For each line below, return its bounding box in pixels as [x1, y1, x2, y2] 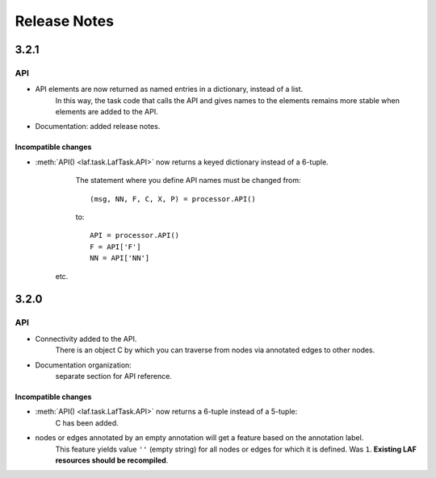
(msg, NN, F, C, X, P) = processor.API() [90, 194, 256, 203]
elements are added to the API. [55, 107, 158, 117]
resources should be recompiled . [55, 455, 169, 465]
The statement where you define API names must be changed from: [75, 176, 301, 185]
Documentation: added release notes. [35, 122, 161, 131]
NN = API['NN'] [90, 254, 150, 263]
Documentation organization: [35, 360, 132, 370]
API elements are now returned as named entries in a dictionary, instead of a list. [35, 85, 304, 94]
